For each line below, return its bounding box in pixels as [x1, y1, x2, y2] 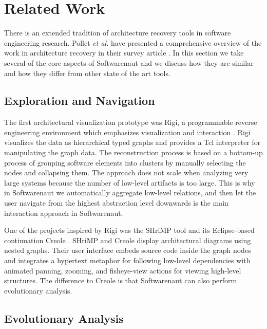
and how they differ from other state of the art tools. [4, 67, 170, 78]
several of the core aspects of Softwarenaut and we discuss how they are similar [4, 57, 254, 68]
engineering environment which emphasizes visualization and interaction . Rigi [4, 126, 251, 137]
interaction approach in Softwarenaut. [4, 207, 123, 218]
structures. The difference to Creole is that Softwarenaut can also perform [4, 275, 237, 286]
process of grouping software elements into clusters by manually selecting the [4, 157, 246, 168]
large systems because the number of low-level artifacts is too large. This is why [4, 177, 255, 188]
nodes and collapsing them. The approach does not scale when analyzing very [4, 167, 249, 178]
